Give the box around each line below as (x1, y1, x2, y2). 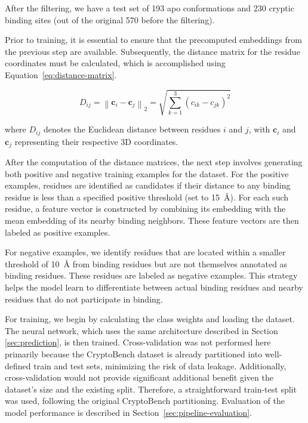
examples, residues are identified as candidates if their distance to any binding (5, 179, 291, 192)
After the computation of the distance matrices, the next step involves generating (5, 156, 303, 168)
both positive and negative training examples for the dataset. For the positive (5, 167, 289, 180)
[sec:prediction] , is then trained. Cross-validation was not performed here (5, 336, 271, 348)
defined (5, 359, 31, 372)
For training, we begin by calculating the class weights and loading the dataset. (5, 313, 295, 325)
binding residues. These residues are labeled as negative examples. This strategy (5, 269, 298, 282)
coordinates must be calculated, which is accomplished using (5, 57, 226, 69)
